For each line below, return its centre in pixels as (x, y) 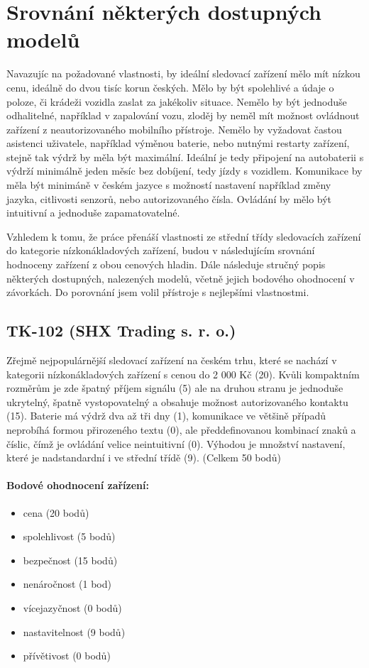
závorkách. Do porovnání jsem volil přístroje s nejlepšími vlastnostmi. (158, 292)
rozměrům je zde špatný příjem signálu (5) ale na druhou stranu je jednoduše (175, 388)
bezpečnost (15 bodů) (70, 560)
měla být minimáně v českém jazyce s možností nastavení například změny (169, 185)
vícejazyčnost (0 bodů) (72, 607)
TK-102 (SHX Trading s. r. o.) (121, 330)
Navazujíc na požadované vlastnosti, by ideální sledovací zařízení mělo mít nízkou (183, 73)
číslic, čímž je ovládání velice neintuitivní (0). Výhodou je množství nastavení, (176, 443)
